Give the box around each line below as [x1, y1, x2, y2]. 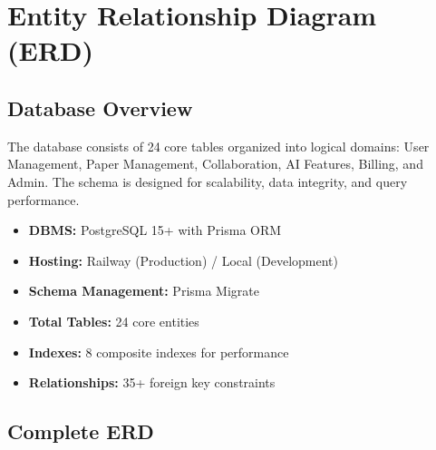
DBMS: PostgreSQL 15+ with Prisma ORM [28, 220, 282, 240]
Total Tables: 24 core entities [28, 311, 199, 330]
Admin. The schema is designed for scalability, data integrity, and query [7, 171, 408, 191]
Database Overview [7, 93, 193, 122]
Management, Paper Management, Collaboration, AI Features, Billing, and [7, 154, 423, 173]
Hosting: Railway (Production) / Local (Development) [28, 250, 338, 269]
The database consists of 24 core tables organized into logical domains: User [7, 136, 430, 155]
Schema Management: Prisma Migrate [28, 281, 259, 300]
